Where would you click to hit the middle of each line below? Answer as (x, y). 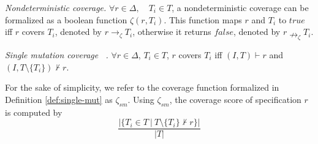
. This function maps (203, 19)
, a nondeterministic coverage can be (240, 7)
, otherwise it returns (172, 32)
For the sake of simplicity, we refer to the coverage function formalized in (142, 87)
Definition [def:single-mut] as (59, 99)
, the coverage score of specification (235, 99)
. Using (141, 99)
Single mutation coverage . (57, 54)
